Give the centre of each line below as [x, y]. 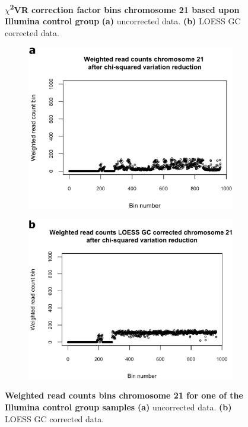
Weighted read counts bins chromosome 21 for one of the [124, 395]
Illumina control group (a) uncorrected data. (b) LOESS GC [123, 21]
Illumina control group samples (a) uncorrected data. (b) [118, 407]
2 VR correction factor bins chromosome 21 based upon [125, 9]
